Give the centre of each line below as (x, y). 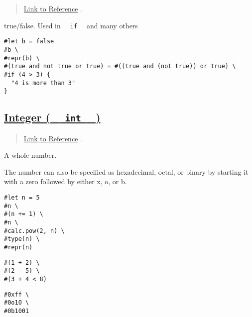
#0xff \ (17, 294)
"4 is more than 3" (43, 83)
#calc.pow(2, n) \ (34, 231)
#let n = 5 (22, 198)
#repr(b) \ (22, 58)
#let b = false (29, 42)
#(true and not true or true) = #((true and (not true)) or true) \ (120, 66)
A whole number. (30, 155)
